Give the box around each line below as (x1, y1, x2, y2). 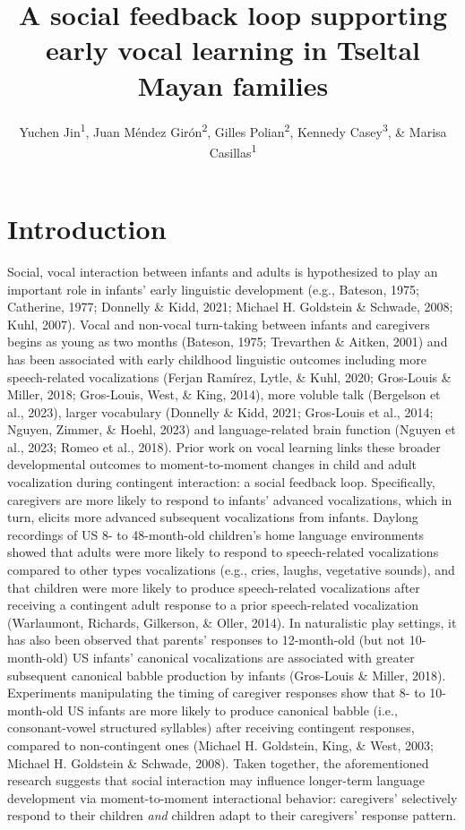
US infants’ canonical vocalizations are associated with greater (72, 648, 415, 666)
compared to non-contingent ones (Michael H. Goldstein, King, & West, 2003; (7, 735, 434, 754)
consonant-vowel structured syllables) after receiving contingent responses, (7, 718, 415, 737)
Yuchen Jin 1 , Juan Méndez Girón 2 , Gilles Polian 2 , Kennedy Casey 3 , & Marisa (19, 119, 447, 141)
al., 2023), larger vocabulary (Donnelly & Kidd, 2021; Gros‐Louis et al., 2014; (7, 402, 434, 421)
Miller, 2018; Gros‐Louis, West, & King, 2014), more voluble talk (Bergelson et (7, 385, 441, 404)
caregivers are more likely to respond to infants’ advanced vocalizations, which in (7, 490, 452, 509)
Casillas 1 (209, 140, 257, 161)
